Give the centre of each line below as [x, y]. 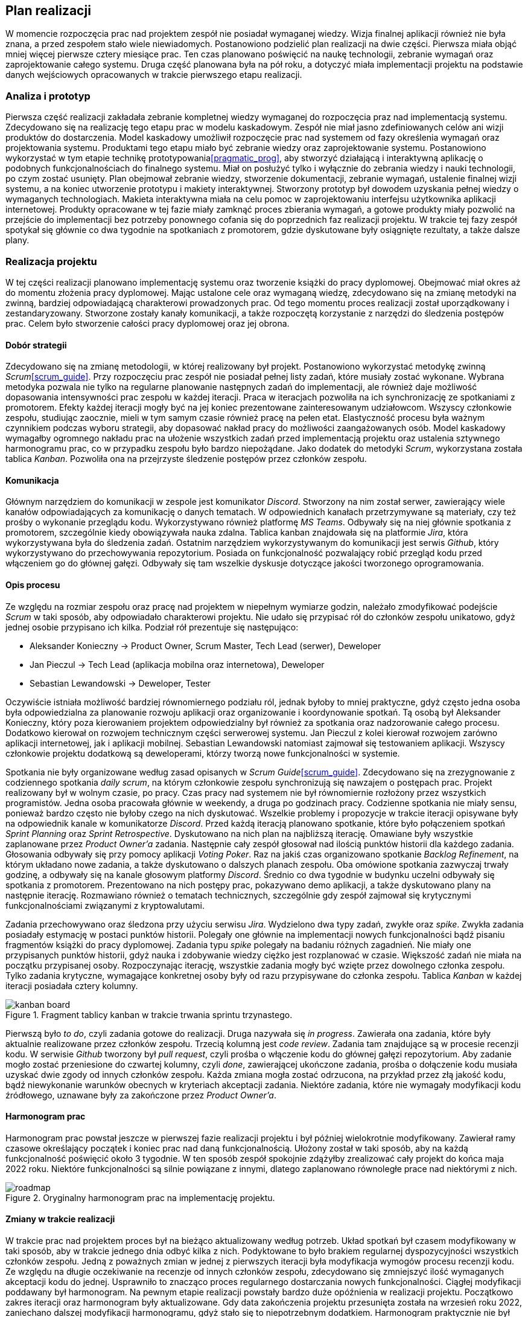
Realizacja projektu [51, 261]
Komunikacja [32, 480]
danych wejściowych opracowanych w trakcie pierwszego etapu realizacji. [154, 75]
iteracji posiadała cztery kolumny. [72, 985]
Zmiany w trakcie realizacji [60, 1219]
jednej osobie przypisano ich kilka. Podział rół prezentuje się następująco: [152, 627]
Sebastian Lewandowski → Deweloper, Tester [120, 683]
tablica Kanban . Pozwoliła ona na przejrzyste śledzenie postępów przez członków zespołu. [186, 459]
